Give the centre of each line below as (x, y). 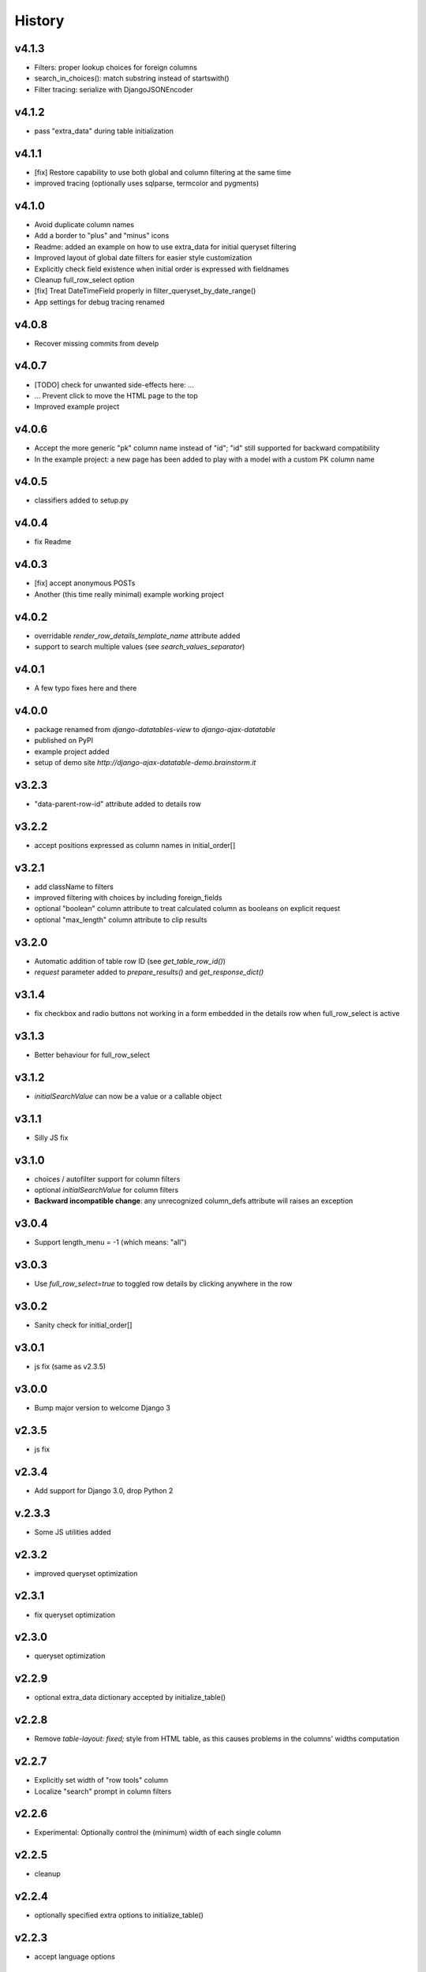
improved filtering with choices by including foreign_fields (128, 898)
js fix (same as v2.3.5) (70, 1367)
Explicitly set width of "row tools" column (101, 1780)
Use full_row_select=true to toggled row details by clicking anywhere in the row (163, 1284)
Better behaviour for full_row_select (92, 1055)
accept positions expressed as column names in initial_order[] (135, 845)
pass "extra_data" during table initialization (104, 131)
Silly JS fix (51, 1137)
